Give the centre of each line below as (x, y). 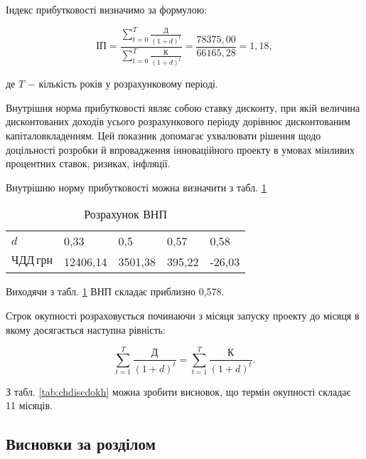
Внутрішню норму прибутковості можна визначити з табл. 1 (136, 187)
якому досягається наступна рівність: (86, 329)
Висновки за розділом (81, 444)
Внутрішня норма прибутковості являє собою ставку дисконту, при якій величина (183, 107)
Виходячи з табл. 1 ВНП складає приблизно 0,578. (115, 291)
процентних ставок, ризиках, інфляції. (88, 163)
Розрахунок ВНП (125, 214)
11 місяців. (29, 405)
